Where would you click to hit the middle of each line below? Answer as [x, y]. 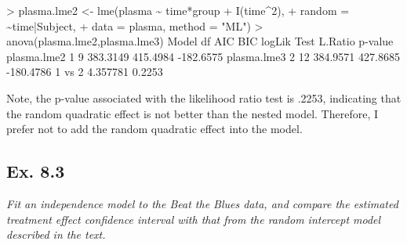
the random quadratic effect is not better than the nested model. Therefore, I [192, 113]
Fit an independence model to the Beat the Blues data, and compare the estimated [202, 203]
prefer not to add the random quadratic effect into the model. [154, 129]
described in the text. [56, 234]
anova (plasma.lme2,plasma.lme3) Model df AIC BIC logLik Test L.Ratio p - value [200, 41]
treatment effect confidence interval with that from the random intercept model [194, 219]
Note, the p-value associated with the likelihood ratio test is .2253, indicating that [204, 97]
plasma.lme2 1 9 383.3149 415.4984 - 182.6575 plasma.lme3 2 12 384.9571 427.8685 [203, 56]
